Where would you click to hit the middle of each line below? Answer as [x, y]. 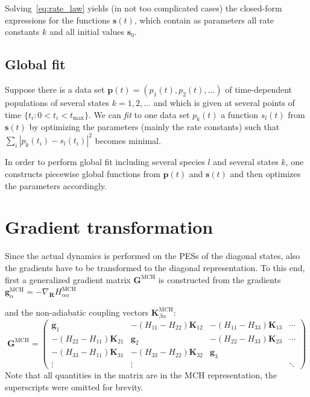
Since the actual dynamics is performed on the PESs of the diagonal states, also [153, 256]
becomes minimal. [128, 140]
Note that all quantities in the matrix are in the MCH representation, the [141, 375]
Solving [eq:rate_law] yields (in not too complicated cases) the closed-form [144, 8]
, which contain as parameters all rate [204, 20]
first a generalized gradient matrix [68, 279]
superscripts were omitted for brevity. [74, 386]
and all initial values [87, 32]
